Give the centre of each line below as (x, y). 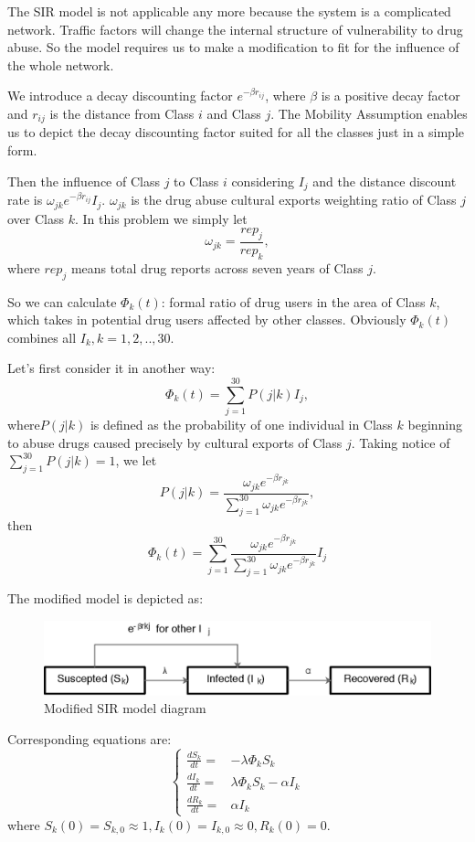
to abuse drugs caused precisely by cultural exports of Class (175, 442)
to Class (196, 181)
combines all (42, 337)
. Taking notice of (401, 442)
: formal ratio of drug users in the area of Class (293, 301)
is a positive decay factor (391, 96)
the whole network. (61, 64)
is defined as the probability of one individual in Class (241, 425)
